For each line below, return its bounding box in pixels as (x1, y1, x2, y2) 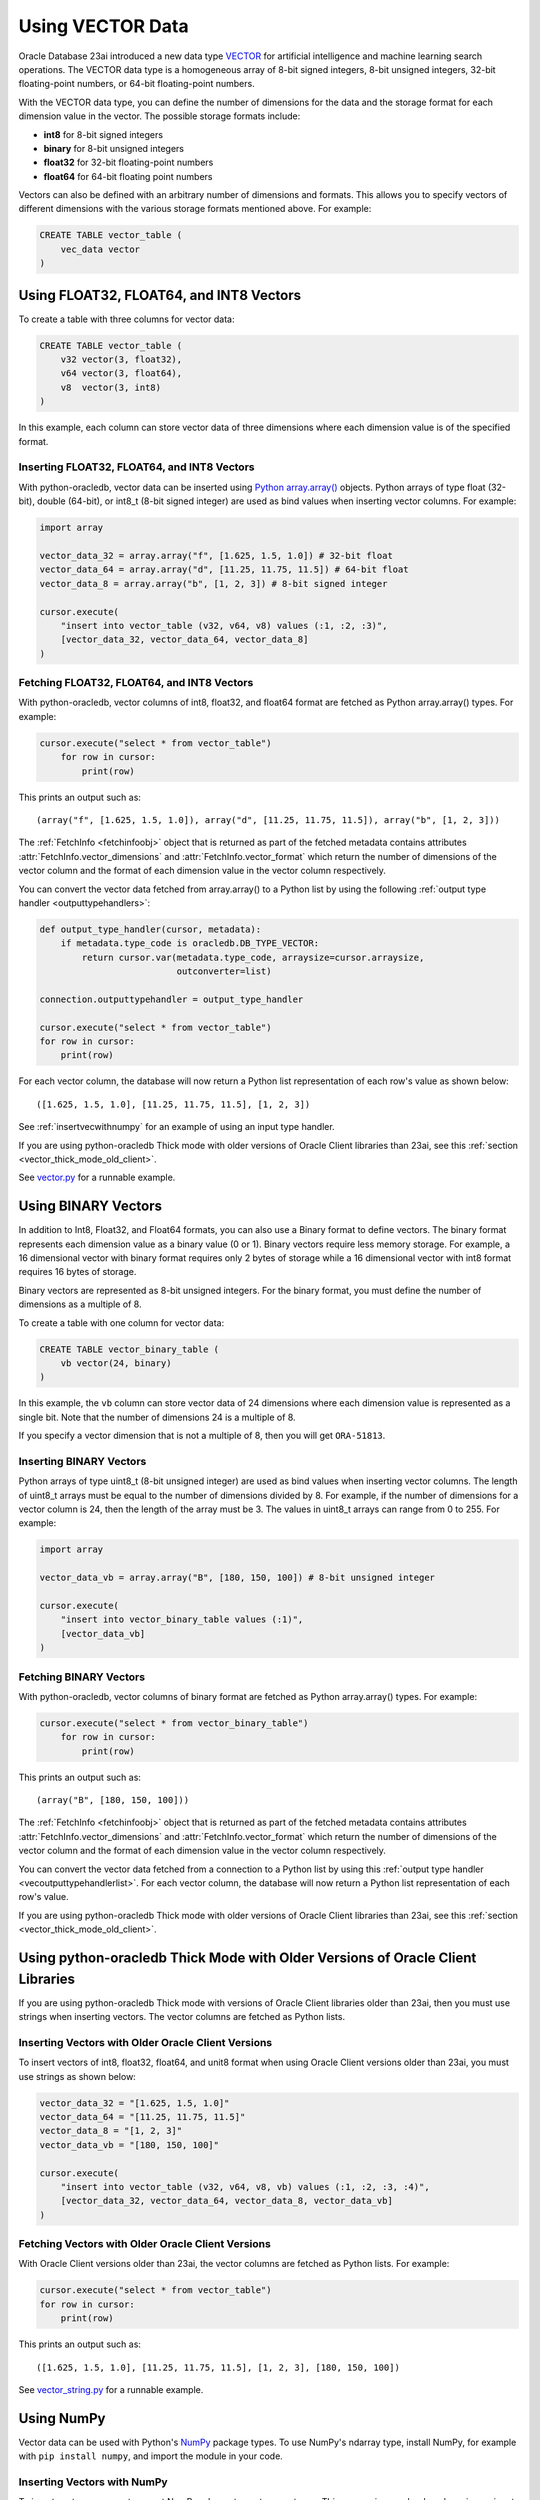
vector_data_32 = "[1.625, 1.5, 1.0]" (39, 2097, 230, 2109)
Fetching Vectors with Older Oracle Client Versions (18, 2237, 272, 2251)
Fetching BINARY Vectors (18, 1670, 145, 1684)
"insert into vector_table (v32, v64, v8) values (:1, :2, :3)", (60, 620, 388, 631)
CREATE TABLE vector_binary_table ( (39, 1343, 220, 1355)
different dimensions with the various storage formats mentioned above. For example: (18, 203, 372, 215)
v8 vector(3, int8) (60, 381, 162, 393)
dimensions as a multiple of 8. (18, 1298, 142, 1310)
